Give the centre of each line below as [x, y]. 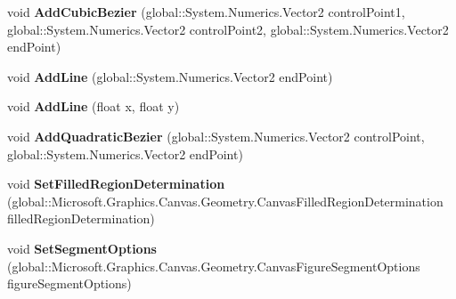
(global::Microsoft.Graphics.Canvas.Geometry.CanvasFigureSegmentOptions [214, 266]
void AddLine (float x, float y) [94, 106]
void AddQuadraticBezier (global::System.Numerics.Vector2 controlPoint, [216, 136]
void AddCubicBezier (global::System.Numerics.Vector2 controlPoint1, [206, 12]
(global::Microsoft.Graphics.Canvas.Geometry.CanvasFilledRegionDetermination [225, 201]
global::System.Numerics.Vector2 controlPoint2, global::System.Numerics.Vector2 [228, 29]
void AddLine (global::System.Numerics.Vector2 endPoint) [170, 76]
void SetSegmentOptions [82, 248]
